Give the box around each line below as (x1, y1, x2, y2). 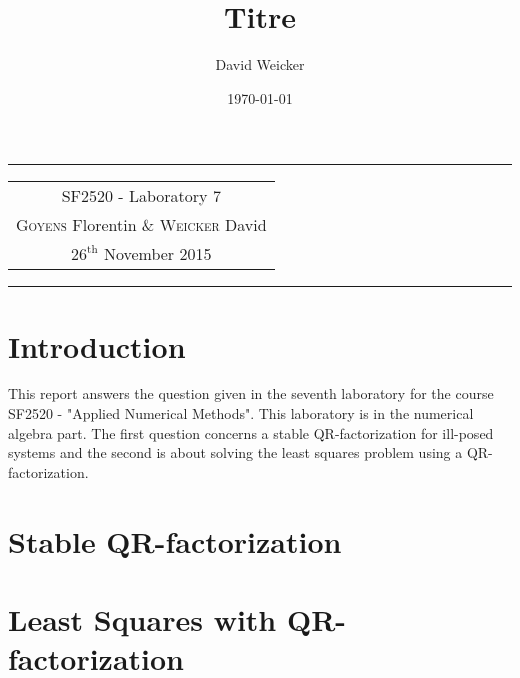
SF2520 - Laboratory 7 (61, 184, 221, 208)
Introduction (8, 325, 186, 366)
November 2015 (103, 242, 212, 266)
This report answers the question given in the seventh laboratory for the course (8, 383, 494, 404)
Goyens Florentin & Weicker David (16, 213, 267, 237)
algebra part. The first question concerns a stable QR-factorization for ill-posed (8, 422, 494, 443)
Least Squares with (8, 598, 277, 639)
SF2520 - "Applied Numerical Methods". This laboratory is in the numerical (8, 403, 474, 424)
